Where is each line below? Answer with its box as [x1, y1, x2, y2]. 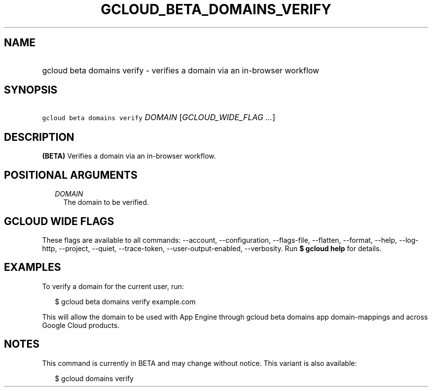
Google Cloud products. [42, 321, 120, 329]
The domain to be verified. [63, 198, 149, 207]
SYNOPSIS [4, 84, 58, 97]
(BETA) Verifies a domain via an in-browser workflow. [42, 152, 216, 161]
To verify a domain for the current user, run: [42, 282, 184, 291]
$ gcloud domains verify [55, 374, 134, 383]
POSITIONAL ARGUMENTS [4, 168, 138, 181]
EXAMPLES [4, 261, 61, 274]
